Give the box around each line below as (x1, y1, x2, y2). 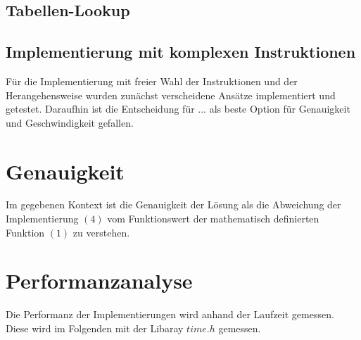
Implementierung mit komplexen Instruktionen (6, 41, 356, 63)
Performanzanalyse (6, 266, 193, 295)
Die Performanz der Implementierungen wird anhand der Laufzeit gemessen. (6, 307, 334, 322)
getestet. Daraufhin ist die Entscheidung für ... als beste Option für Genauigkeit (6, 101, 350, 116)
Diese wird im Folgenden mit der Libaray (6, 320, 184, 335)
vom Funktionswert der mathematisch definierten (107, 211, 319, 226)
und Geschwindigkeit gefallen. (6, 115, 134, 130)
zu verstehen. (72, 225, 130, 239)
